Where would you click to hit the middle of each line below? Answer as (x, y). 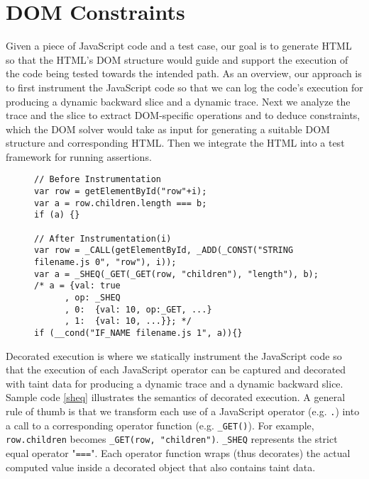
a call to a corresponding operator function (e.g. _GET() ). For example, (160, 425)
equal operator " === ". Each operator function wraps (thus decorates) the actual (178, 453)
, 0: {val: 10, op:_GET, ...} (138, 309)
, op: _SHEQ (92, 298)
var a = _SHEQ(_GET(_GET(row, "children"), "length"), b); (176, 274)
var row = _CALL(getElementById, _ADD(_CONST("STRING (164, 250)
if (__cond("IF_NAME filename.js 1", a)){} (138, 333)
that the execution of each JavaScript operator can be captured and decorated (176, 370)
